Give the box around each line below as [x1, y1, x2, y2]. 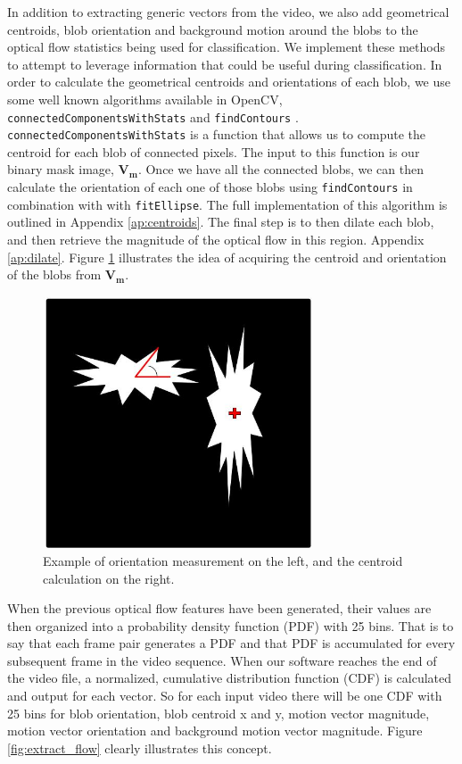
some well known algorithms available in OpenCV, [7, 89, 283, 108]
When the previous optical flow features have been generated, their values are [7, 599, 432, 618]
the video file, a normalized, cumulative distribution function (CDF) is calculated [7, 668, 452, 687]
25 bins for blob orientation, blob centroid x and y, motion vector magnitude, [7, 703, 430, 722]
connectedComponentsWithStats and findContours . [7, 107, 299, 126]
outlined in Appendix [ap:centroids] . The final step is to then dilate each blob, [7, 212, 434, 231]
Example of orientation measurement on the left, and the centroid [43, 551, 403, 569]
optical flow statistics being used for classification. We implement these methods [7, 37, 446, 56]
